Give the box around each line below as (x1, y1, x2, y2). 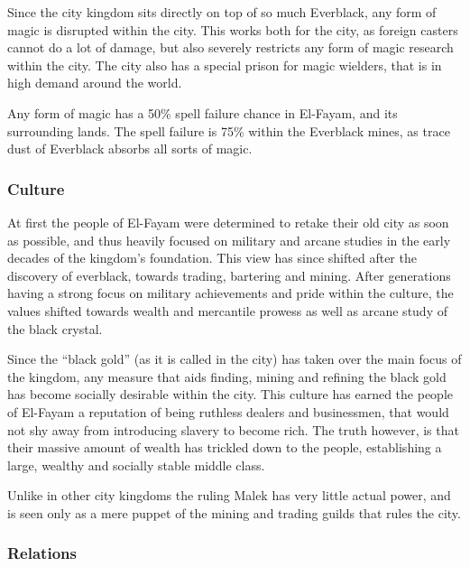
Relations (7, 542, 77, 564)
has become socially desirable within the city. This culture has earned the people (7, 385, 453, 404)
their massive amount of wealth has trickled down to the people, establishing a (7, 438, 442, 457)
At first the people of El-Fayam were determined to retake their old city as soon (7, 212, 449, 231)
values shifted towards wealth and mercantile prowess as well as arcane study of (7, 301, 447, 320)
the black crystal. (7, 319, 103, 338)
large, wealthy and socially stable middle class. (7, 455, 265, 474)
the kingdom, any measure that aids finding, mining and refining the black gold (7, 367, 447, 386)
